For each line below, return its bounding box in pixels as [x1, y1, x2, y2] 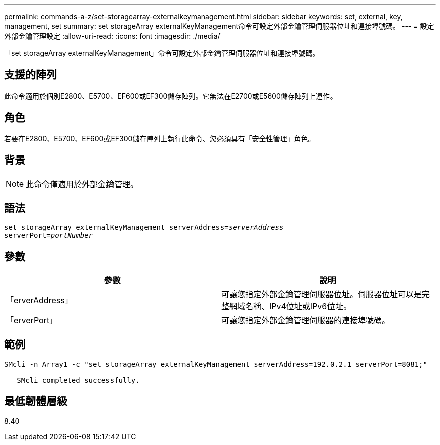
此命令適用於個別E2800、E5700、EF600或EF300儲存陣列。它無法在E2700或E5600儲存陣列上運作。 [4, 91, 337, 100]
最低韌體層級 [4, 395, 67, 408]
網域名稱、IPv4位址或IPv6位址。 [229, 301, 352, 312]
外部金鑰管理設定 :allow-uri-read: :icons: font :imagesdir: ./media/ [4, 32, 221, 40]
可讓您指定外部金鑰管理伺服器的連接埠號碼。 [221, 315, 390, 326]
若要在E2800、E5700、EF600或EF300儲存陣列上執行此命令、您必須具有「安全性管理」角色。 [4, 134, 315, 143]
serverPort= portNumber [4, 231, 93, 240]
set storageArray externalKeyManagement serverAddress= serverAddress [4, 223, 284, 232]
